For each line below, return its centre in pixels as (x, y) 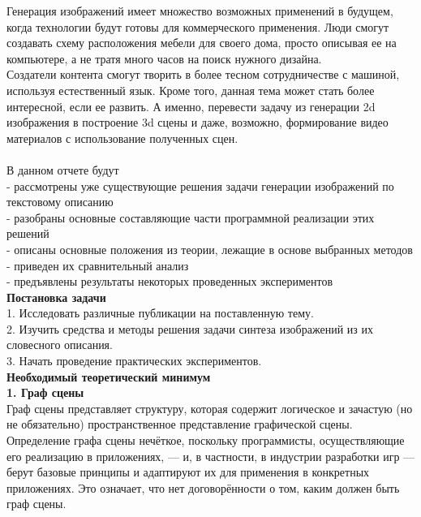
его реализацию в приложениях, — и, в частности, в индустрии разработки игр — (211, 456)
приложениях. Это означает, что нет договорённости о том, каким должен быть (203, 487)
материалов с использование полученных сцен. (122, 138)
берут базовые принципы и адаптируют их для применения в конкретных (188, 472)
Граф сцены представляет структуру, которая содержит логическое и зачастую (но (210, 408)
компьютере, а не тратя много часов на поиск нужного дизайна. (164, 58)
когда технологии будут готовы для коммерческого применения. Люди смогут (198, 26)
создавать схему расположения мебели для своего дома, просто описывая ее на (202, 43)
